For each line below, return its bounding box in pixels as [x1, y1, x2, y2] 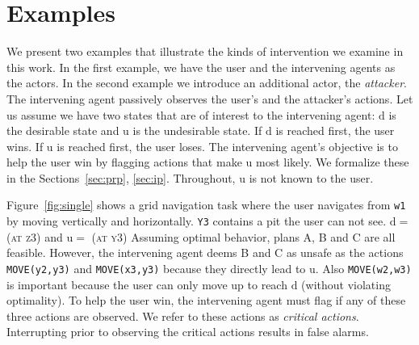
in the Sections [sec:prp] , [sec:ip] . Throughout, [6, 169, 236, 186]
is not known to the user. [249, 169, 374, 186]
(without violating [301, 276, 391, 292]
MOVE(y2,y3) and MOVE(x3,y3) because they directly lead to [6, 259, 306, 276]
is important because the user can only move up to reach [6, 276, 287, 292]
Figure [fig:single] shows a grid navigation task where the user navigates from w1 [6, 196, 406, 213]
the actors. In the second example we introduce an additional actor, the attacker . [6, 74, 407, 91]
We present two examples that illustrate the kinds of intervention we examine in [6, 43, 404, 60]
